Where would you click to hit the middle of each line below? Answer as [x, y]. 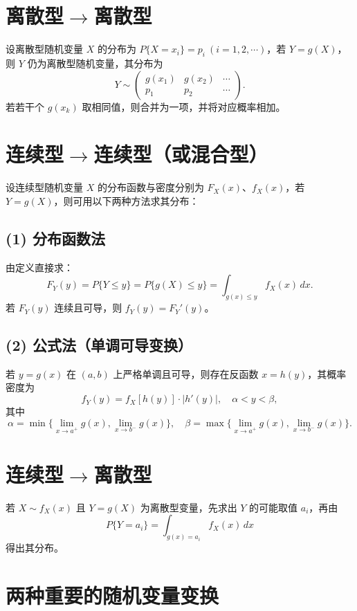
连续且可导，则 [88, 308]
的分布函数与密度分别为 [150, 187]
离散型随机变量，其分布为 [105, 63]
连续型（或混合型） [181, 154]
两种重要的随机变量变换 [112, 595]
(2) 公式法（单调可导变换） [99, 345]
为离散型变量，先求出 [189, 507]
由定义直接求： [39, 267]
